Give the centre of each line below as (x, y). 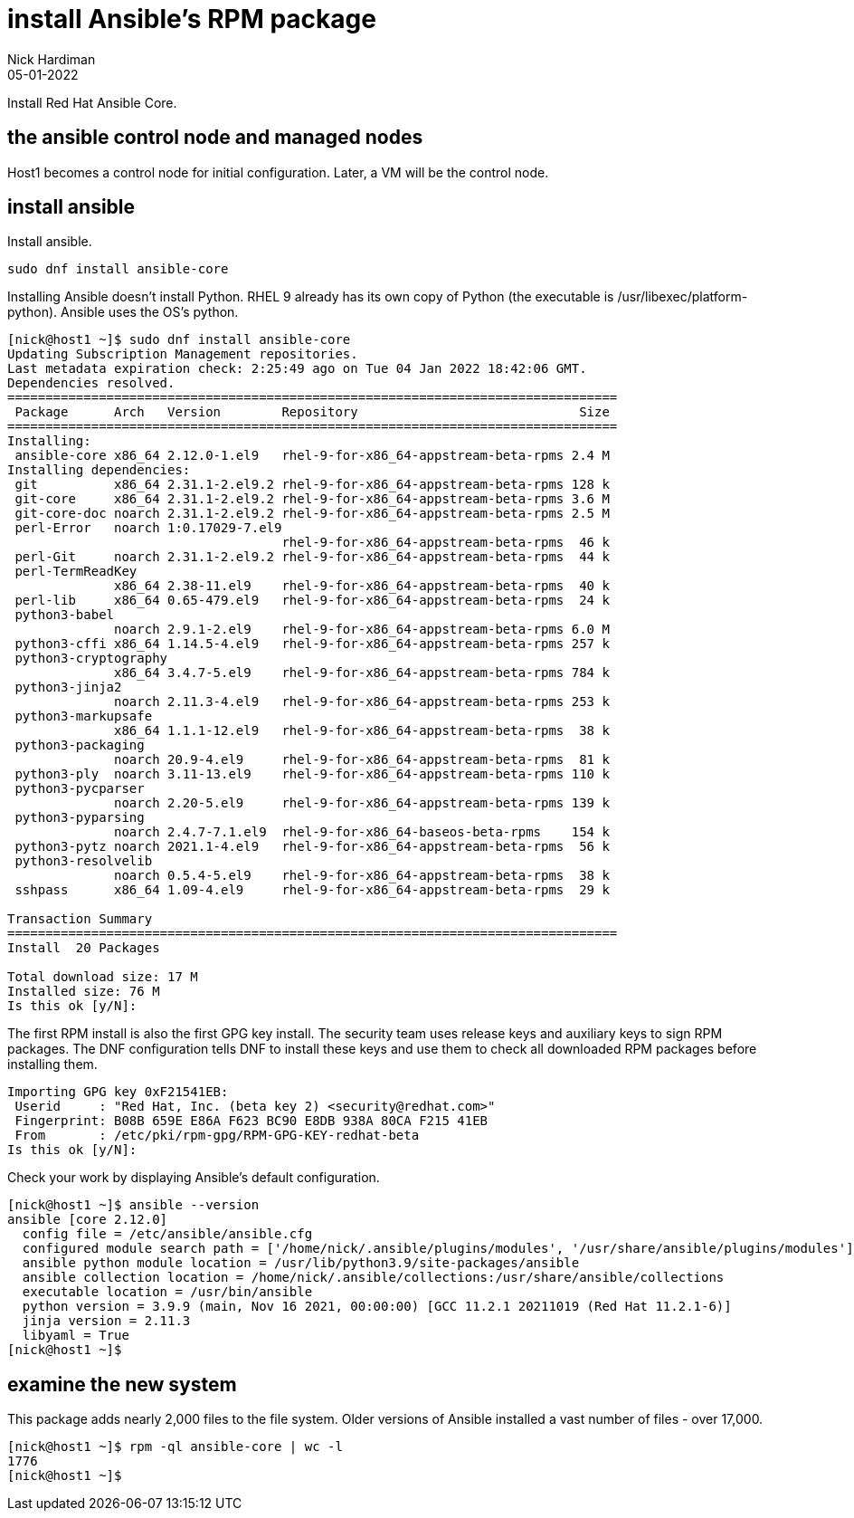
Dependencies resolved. (91, 383)
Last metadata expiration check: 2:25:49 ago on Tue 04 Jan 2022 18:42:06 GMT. (297, 369)
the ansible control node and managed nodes (215, 138)
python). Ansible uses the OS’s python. (123, 312)
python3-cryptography (91, 659)
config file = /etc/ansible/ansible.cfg (167, 1234)
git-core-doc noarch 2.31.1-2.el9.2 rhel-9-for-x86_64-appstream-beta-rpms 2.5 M (312, 514)
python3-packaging (80, 745)
